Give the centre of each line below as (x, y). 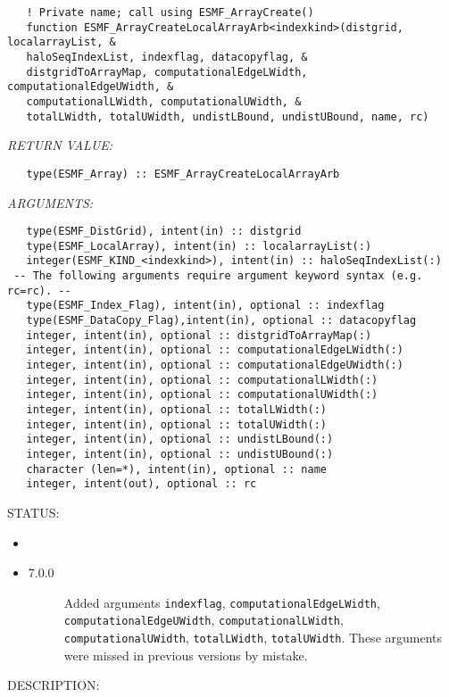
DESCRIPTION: (54, 685)
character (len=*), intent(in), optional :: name (176, 469)
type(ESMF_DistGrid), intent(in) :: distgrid (164, 232)
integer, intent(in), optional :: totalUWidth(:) (176, 424)
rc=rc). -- (39, 290)
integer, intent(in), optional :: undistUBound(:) (180, 454)
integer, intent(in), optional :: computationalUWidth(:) (202, 395)
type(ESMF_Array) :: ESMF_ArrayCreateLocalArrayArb (183, 174)
